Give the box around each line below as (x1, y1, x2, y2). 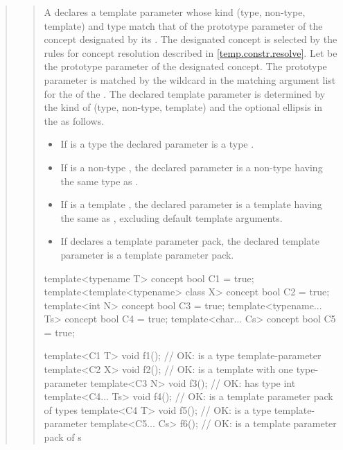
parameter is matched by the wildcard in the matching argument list (44, 72, 336, 87)
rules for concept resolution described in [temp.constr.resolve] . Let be (44, 45, 337, 60)
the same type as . (60, 173, 139, 188)
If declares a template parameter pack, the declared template (60, 234, 319, 248)
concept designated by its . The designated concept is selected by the (44, 32, 337, 46)
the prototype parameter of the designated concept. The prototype (44, 59, 327, 73)
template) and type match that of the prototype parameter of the (44, 18, 323, 33)
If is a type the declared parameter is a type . (60, 137, 254, 151)
